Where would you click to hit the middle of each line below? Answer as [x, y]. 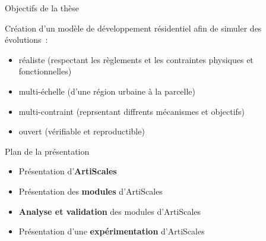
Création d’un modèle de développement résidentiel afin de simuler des [133, 28]
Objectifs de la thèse [42, 8]
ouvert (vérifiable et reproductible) [82, 131]
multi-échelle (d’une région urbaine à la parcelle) [107, 91]
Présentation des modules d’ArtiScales [91, 191]
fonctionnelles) [45, 71]
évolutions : [26, 40]
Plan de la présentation [47, 151]
